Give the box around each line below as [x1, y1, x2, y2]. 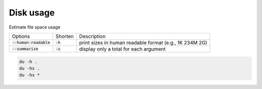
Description [79, 33, 106, 40]
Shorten [55, 33, 74, 40]
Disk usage [9, 7, 55, 18]
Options [12, 33, 30, 40]
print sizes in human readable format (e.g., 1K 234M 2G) [79, 39, 208, 46]
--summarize [12, 46, 38, 52]
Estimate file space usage [9, 24, 61, 30]
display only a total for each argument [79, 45, 166, 52]
